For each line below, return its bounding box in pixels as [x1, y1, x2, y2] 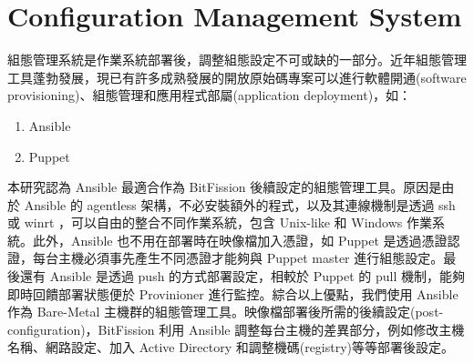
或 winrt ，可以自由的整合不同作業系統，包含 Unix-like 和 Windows [7, 213, 403, 232]
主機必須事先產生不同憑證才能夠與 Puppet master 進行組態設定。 [57, 248, 444, 267]
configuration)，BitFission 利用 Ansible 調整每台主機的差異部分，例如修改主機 [7, 319, 465, 338]
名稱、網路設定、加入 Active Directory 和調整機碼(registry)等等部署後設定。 [7, 338, 455, 357]
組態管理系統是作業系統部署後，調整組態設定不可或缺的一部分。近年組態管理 [7, 50, 467, 69]
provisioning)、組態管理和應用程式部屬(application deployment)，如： [7, 86, 412, 105]
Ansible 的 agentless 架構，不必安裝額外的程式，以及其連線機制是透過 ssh [24, 195, 456, 214]
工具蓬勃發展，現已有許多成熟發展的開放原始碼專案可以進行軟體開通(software [7, 67, 467, 86]
